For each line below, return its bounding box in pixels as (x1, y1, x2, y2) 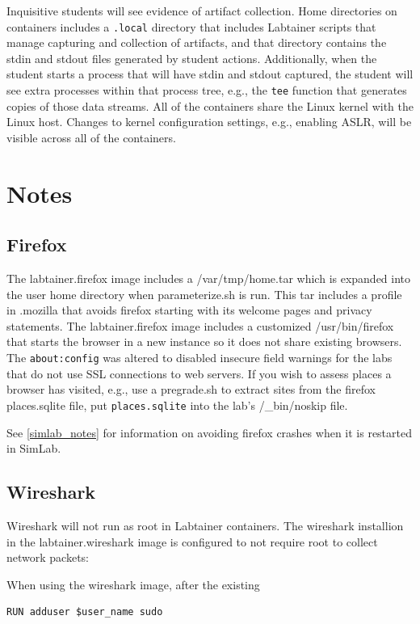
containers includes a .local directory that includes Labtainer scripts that (6, 18, 376, 35)
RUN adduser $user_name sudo (6, 606, 163, 618)
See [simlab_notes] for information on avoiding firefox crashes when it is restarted (6, 424, 413, 441)
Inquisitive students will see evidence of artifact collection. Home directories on (6, 2, 397, 19)
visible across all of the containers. (6, 129, 176, 145)
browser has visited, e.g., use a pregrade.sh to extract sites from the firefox (6, 381, 376, 398)
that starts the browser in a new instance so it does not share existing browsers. (6, 333, 402, 350)
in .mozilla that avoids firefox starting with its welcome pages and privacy (6, 301, 372, 318)
